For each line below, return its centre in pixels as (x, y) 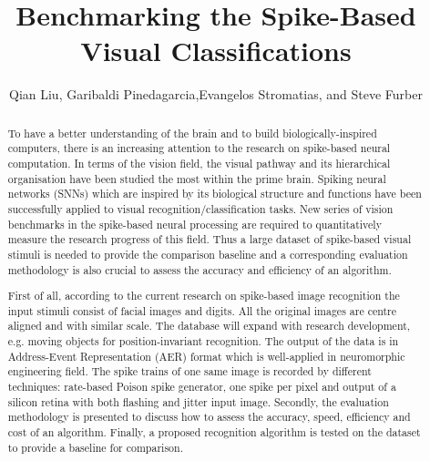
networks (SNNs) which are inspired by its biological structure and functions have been (215, 194)
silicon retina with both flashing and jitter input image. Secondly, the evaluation (198, 401)
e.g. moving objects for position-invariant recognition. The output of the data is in (203, 341)
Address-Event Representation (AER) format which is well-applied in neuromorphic (206, 356)
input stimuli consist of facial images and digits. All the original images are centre (202, 310)
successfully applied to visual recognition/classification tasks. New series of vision (200, 208)
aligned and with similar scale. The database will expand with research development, (209, 326)
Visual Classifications (216, 51)
